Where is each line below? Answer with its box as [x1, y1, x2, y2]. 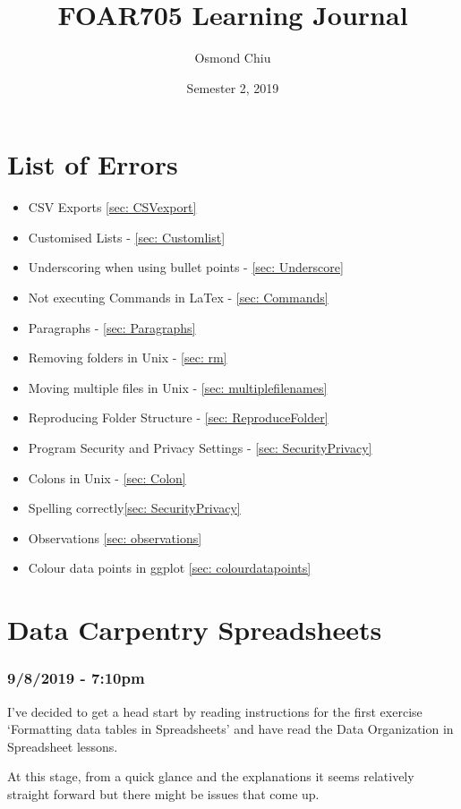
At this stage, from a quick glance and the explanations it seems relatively [7, 767, 414, 786]
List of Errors [7, 146, 178, 183]
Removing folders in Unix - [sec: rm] [28, 348, 227, 367]
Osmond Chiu [194, 48, 271, 67]
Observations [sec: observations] [28, 528, 202, 547]
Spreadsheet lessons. [7, 737, 118, 755]
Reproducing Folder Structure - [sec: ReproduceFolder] [28, 408, 329, 427]
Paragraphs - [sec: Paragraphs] [28, 318, 196, 336]
